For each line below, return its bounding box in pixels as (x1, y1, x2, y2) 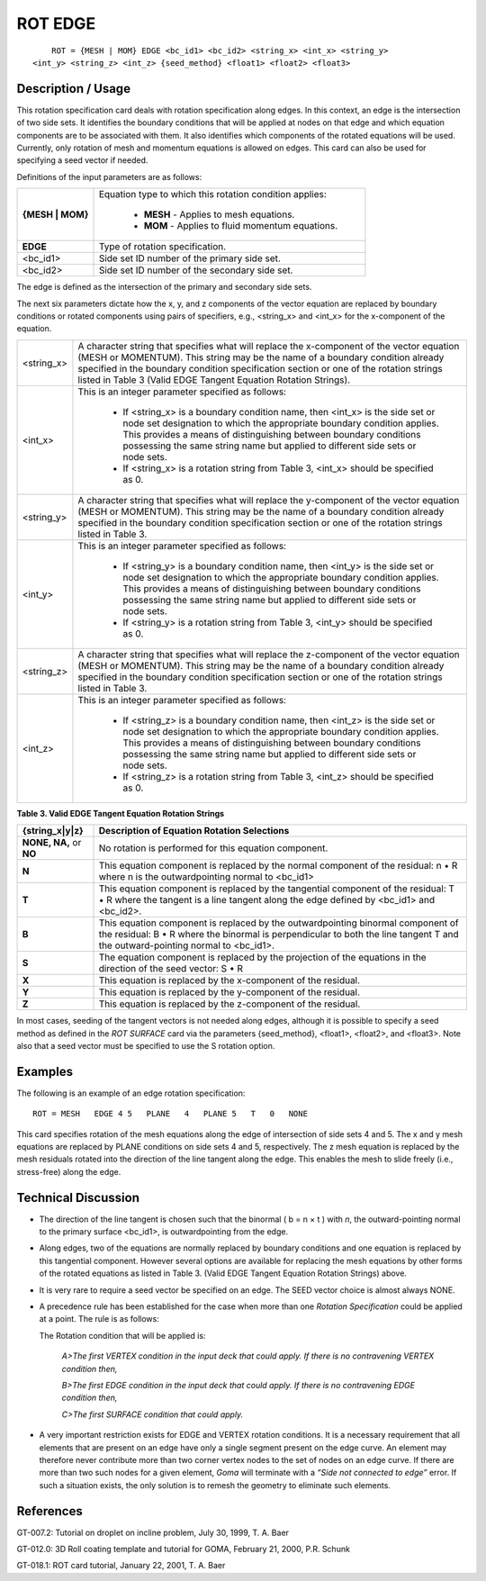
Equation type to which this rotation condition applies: (98, 188, 328, 201)
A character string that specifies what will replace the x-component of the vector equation (77, 339, 460, 352)
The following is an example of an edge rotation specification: (16, 1088, 246, 1098)
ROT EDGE (16, 14, 96, 33)
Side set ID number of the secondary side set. (98, 264, 293, 276)
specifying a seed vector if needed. (16, 155, 148, 166)
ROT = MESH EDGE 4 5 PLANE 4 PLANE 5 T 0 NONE (32, 1108, 308, 1119)
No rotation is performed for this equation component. (98, 842, 328, 854)
